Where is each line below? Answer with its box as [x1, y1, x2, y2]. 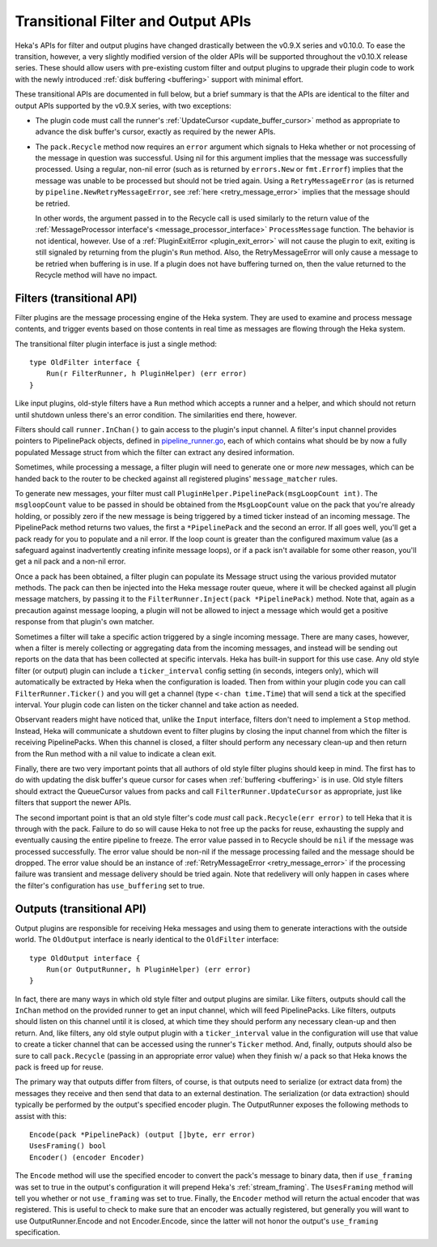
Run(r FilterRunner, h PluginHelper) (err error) [45, 369, 247, 379]
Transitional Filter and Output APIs [15, 12, 252, 30]
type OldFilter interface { [29, 358, 141, 367]
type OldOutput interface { [29, 953, 141, 962]
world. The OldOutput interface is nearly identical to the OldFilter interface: [15, 935, 279, 945]
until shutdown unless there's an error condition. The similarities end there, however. [15, 409, 297, 419]
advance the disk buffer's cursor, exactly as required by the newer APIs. [35, 126, 276, 137]
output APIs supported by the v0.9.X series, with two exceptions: [15, 101, 232, 110]
